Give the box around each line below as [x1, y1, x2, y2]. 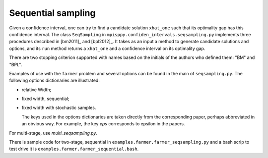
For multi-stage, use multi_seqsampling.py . [9, 130, 98, 136]
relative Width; [21, 87, 52, 93]
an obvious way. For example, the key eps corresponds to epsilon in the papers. [21, 121, 185, 127]
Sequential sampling [9, 7, 96, 18]
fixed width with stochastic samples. [21, 105, 96, 111]
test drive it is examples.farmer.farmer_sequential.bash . [9, 146, 139, 152]
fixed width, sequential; [21, 96, 69, 102]
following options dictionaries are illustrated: [9, 77, 100, 84]
